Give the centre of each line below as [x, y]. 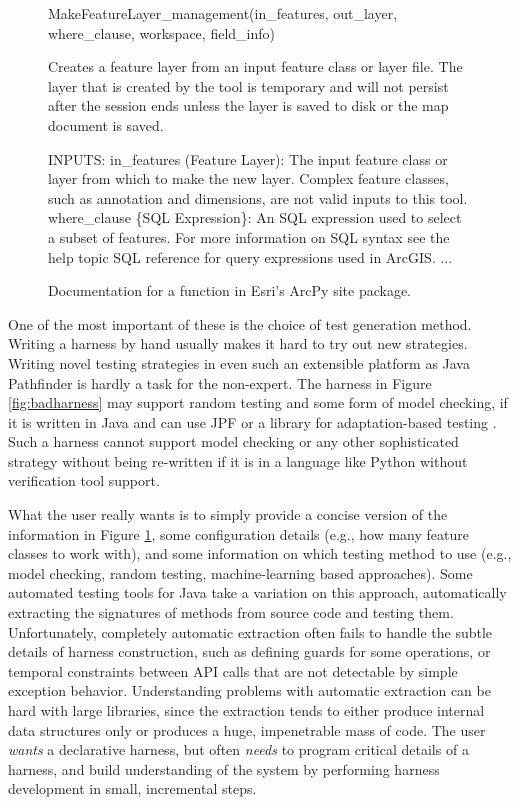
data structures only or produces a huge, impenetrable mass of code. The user [247, 729]
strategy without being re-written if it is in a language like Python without [238, 460]
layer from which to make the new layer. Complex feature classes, [248, 178]
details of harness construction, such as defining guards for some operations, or [249, 651]
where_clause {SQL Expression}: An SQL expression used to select [255, 217]
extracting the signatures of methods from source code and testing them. [231, 612]
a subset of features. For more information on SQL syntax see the [249, 236]
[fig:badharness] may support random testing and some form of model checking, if [258, 402]
